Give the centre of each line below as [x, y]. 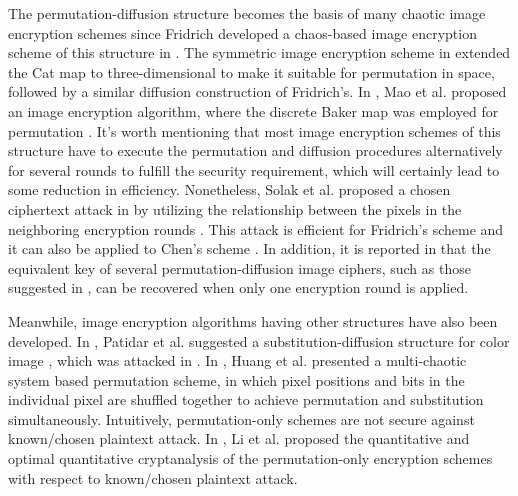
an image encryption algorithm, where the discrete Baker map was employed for [253, 110]
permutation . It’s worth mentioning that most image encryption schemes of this [254, 130]
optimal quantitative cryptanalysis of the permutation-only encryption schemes [250, 458]
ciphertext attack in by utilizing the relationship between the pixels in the [235, 208]
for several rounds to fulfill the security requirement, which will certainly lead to [254, 169]
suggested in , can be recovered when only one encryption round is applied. [238, 287]
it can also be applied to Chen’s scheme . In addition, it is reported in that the [249, 248]
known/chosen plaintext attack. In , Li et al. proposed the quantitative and [239, 438]
